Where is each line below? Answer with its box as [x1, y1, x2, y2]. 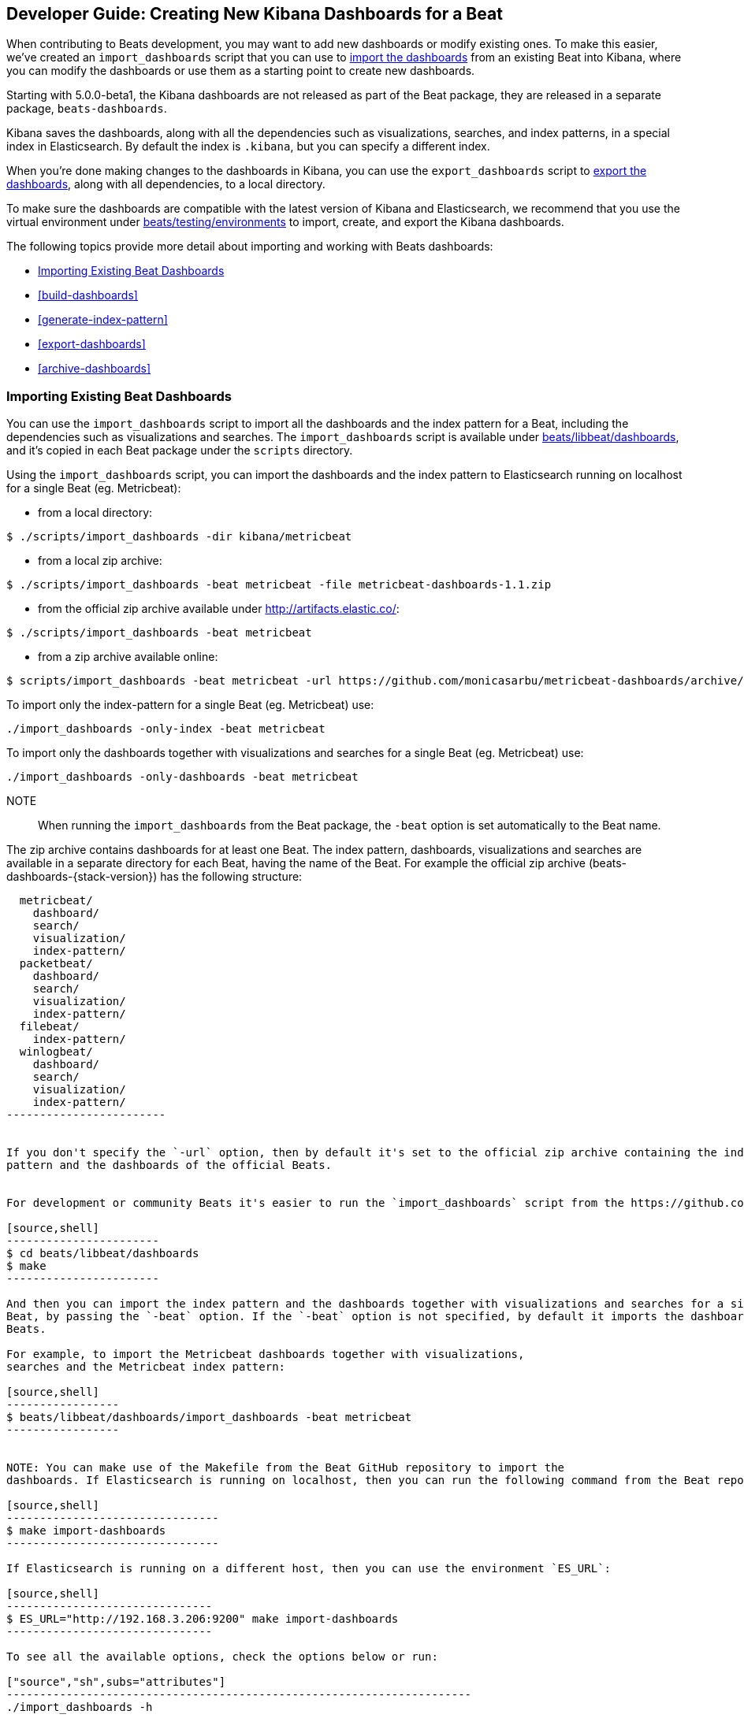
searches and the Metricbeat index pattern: [6, 1360, 286, 1374]
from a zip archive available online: [38, 650, 218, 664]
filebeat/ [19, 1020, 80, 1033]
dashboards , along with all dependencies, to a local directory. [6, 177, 325, 191]
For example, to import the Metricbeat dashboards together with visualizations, [6, 1348, 525, 1361]
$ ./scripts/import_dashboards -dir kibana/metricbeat [6, 530, 352, 544]
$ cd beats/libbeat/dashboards [6, 1247, 199, 1260]
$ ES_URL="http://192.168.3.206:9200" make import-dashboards [6, 1612, 399, 1626]
